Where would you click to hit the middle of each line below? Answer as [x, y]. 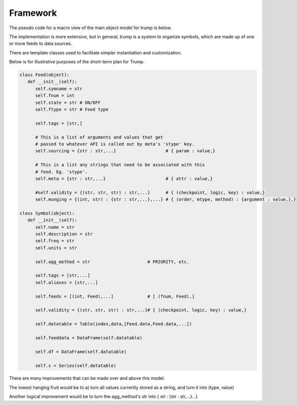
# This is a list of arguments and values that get [99, 137]
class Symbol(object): [47, 213]
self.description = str [64, 234]
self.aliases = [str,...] [67, 282]
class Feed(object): [44, 75]
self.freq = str [55, 241]
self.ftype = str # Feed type [72, 110]
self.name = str [55, 227]
